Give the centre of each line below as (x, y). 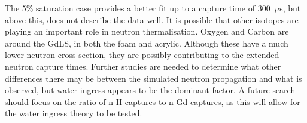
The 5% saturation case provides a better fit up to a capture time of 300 (138, 8)
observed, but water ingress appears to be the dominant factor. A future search (150, 90)
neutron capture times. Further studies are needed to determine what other (143, 66)
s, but (290, 8)
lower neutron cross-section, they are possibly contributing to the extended (142, 55)
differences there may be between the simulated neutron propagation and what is (153, 78)
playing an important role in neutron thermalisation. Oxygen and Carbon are (147, 31)
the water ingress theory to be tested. (74, 113)
